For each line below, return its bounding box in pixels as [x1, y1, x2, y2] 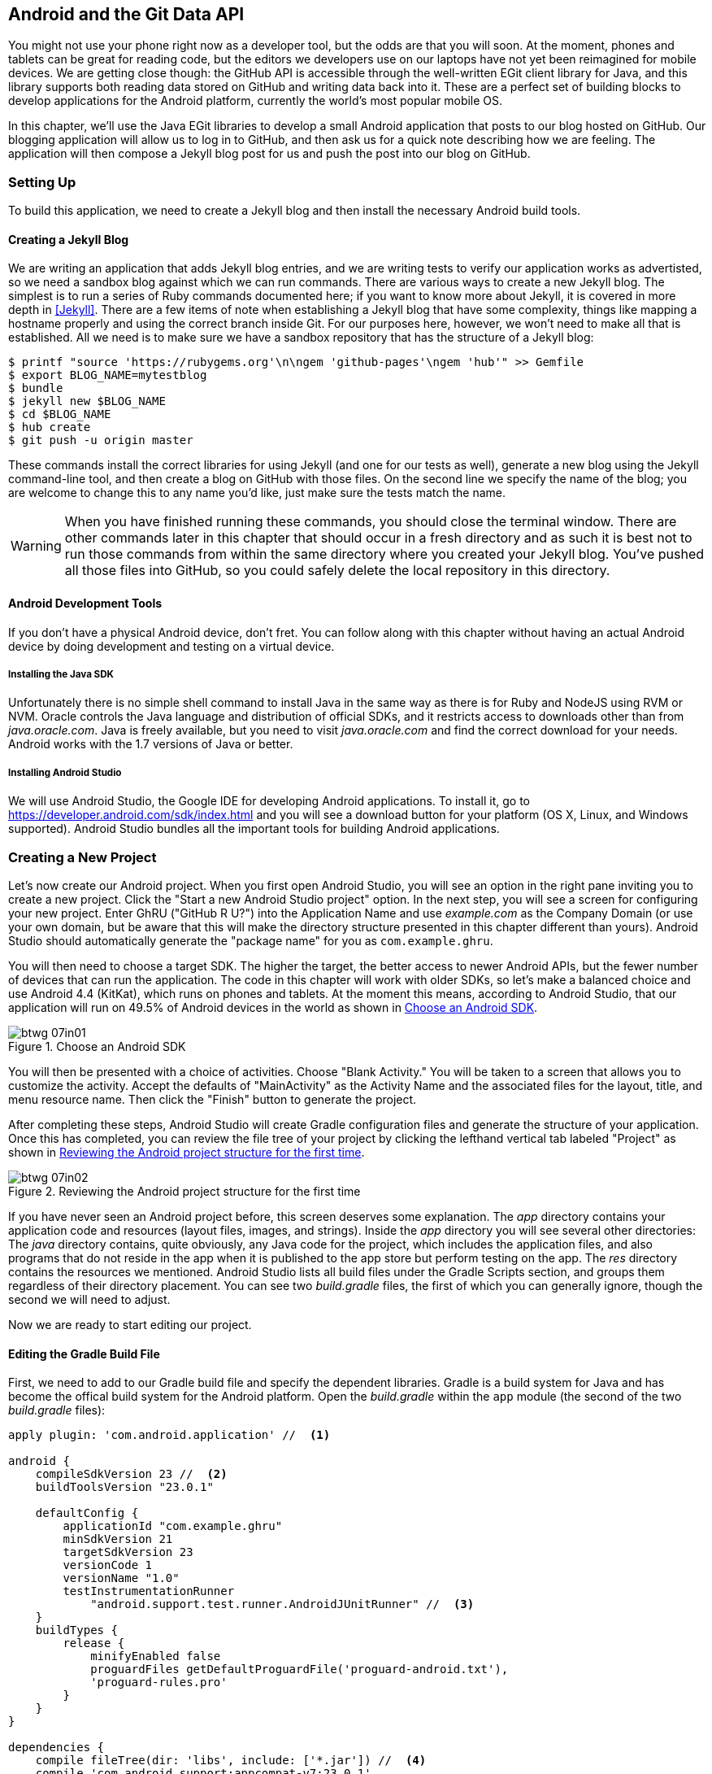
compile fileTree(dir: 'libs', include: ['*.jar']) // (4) [35, 1754, 427, 1767]
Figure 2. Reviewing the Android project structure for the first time [8, 1183, 361, 1198]
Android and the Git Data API [8, 4, 245, 24]
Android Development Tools [8, 596, 163, 610]
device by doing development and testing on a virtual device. [8, 639, 335, 653]
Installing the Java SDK [8, 669, 114, 680]
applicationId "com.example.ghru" [63, 1519, 283, 1533]
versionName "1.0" [63, 1571, 180, 1585]
